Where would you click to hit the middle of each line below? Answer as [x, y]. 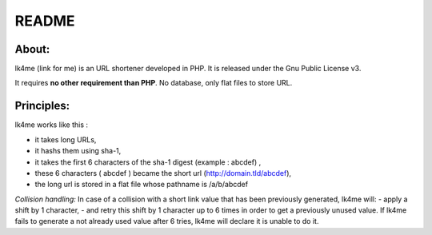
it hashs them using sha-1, [78, 151]
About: [32, 49]
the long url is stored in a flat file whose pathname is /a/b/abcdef [141, 185]
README [45, 21]
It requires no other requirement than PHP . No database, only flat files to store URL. [154, 83]
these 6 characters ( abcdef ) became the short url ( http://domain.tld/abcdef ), [163, 173]
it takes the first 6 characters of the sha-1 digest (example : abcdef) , [148, 162]
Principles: [42, 106]
